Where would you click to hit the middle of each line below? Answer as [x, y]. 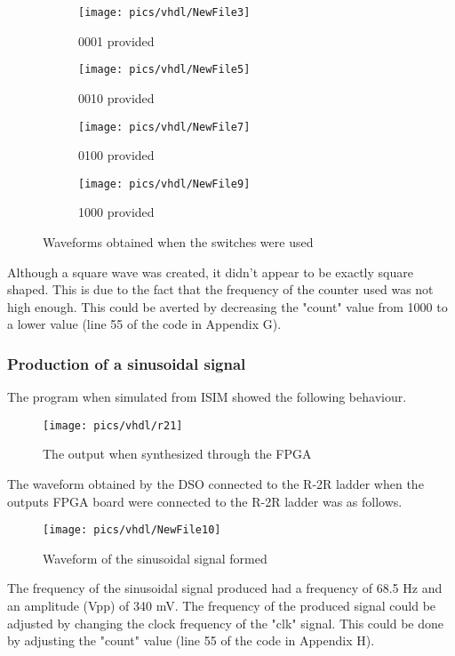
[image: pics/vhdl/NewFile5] [164, 70]
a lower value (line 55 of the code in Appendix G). [144, 324]
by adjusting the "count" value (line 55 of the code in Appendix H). [191, 640]
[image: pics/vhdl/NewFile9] [164, 184]
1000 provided [116, 212]
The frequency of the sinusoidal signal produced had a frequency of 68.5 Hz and [225, 588]
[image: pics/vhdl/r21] [113, 425]
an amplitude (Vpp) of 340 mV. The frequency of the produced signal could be [222, 606]
